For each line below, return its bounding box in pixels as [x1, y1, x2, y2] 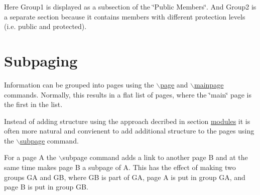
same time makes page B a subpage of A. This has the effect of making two [4, 162, 236, 172]
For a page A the [4, 152, 57, 162]
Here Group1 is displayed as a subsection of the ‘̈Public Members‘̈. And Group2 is [4, 1, 256, 11]
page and [160, 79, 188, 89]
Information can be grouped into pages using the [4, 79, 154, 89]
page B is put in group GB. [4, 181, 88, 192]
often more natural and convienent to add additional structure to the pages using [4, 125, 254, 136]
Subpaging [4, 50, 78, 70]
